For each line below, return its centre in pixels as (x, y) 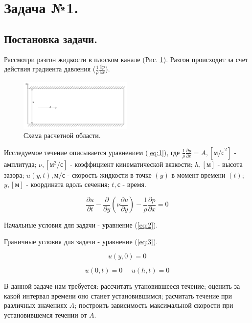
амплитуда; (20, 164)
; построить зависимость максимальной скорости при (154, 305)
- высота (230, 164)
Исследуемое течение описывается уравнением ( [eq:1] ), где (92, 152)
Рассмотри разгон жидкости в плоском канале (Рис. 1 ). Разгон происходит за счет (126, 59)
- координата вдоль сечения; (68, 184)
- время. (134, 184)
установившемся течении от (46, 315)
